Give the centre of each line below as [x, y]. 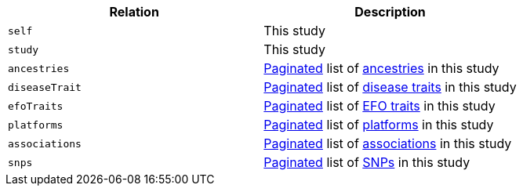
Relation [134, 12]
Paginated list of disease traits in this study [390, 87]
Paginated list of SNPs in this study [367, 162]
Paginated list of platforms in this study [379, 125]
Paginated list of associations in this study [388, 143]
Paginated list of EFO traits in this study [380, 106]
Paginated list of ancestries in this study [381, 68]
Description [390, 12]
